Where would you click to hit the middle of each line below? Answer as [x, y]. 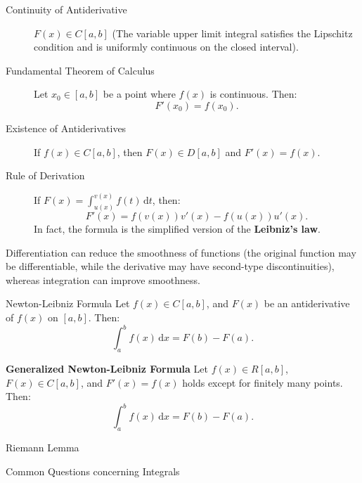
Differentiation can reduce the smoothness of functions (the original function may [181, 252]
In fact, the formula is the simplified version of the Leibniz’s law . [177, 229]
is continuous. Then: [253, 94]
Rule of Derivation [45, 175]
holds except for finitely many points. [263, 382]
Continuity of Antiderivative [66, 9]
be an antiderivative [307, 303]
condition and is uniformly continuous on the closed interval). [166, 47]
